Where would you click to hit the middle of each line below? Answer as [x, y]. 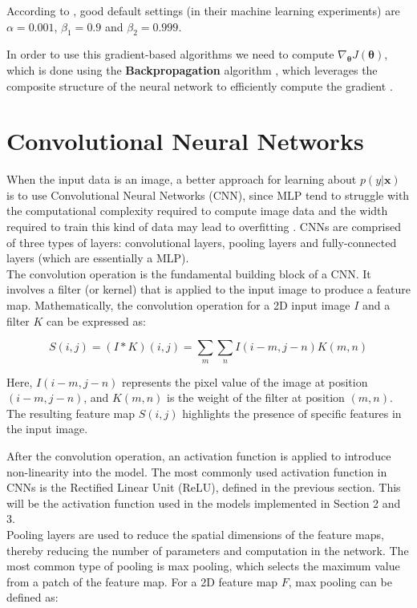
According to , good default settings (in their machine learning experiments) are [203, 10]
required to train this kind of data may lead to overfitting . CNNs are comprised [204, 227]
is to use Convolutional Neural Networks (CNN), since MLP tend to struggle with [208, 195]
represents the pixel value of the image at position [245, 381]
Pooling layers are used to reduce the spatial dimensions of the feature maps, [195, 534]
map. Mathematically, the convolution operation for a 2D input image [178, 305]
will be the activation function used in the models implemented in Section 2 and [204, 503]
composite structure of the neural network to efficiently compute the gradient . [200, 85]
